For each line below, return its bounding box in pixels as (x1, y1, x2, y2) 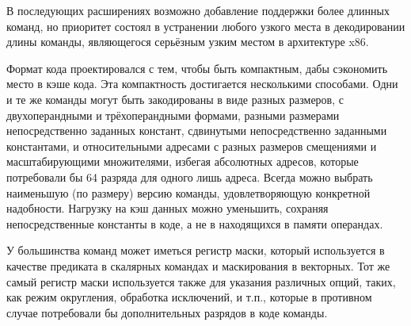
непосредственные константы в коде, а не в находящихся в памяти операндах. (6, 215, 383, 232)
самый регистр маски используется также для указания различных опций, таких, (6, 273, 396, 290)
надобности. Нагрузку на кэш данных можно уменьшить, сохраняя (6, 200, 329, 217)
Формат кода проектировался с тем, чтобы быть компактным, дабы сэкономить (6, 59, 388, 76)
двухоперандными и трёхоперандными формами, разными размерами (6, 106, 340, 123)
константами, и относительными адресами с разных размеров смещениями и (6, 137, 377, 154)
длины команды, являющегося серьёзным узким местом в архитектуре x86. (6, 33, 369, 50)
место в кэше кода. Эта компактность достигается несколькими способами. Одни (6, 75, 398, 92)
